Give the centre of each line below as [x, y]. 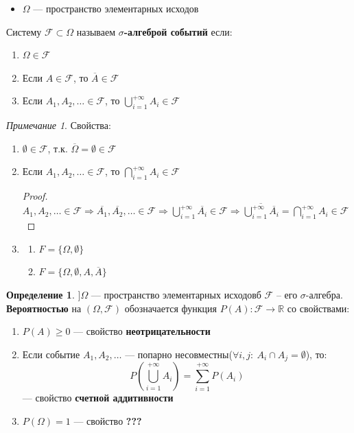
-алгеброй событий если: [178, 31]
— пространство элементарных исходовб [176, 295]
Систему [24, 31]
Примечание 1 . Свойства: [59, 125]
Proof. [35, 196]
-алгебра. [324, 295]
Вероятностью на [44, 308]
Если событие [51, 354]
